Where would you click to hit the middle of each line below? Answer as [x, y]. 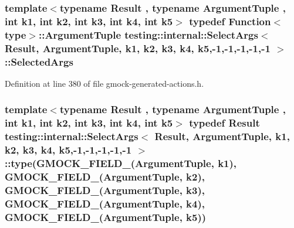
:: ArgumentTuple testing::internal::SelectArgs [148, 34]
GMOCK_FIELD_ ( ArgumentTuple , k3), [105, 190]
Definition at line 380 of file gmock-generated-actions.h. [104, 83]
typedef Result [224, 123]
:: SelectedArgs [39, 61]
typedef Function [230, 21]
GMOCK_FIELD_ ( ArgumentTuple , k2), [105, 177]
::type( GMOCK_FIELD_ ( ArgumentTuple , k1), [121, 163]
